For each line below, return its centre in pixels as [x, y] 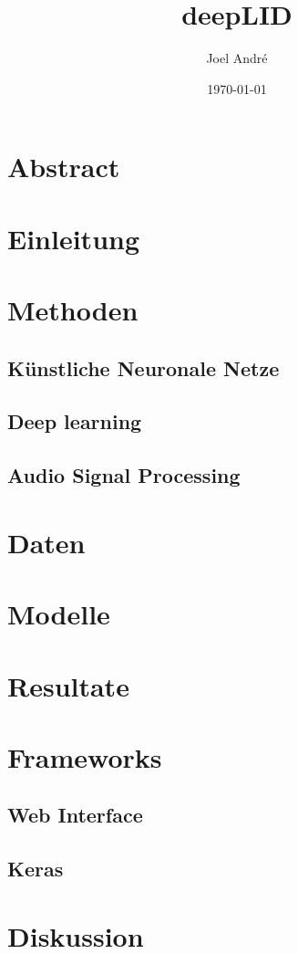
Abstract [64, 167]
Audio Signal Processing [124, 475]
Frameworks [85, 756]
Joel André [237, 58]
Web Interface [75, 815]
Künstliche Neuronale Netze [144, 367]
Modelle [59, 614]
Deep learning [75, 421]
